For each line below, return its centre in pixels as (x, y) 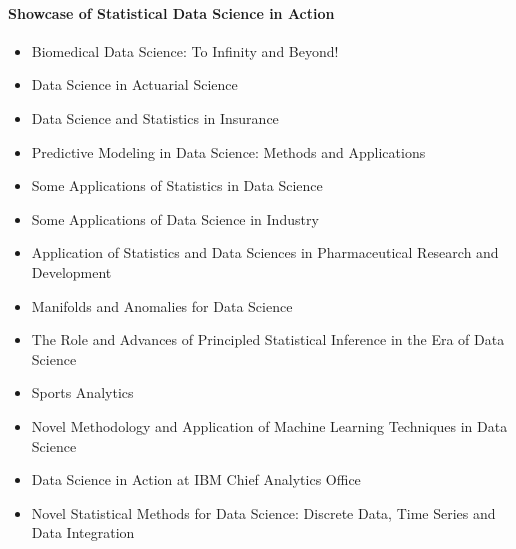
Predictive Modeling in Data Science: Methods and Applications (228, 151)
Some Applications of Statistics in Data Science (177, 185)
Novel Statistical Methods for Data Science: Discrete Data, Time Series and (263, 512)
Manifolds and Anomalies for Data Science (162, 305)
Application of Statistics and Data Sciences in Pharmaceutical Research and (265, 252)
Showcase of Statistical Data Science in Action (171, 12)
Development (71, 271)
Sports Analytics (82, 392)
